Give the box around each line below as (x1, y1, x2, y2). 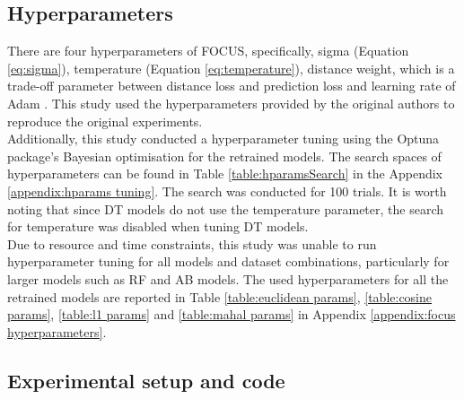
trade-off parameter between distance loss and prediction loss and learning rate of (7, 76, 456, 95)
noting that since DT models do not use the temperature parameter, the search (7, 199, 443, 218)
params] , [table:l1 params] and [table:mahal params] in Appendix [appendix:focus (7, 305, 456, 324)
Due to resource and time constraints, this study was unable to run (7, 234, 377, 253)
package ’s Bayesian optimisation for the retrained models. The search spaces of (7, 146, 442, 165)
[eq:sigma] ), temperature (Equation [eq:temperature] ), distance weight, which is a (7, 58, 455, 77)
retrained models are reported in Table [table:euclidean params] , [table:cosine (7, 287, 433, 306)
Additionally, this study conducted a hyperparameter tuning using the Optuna (7, 129, 440, 148)
